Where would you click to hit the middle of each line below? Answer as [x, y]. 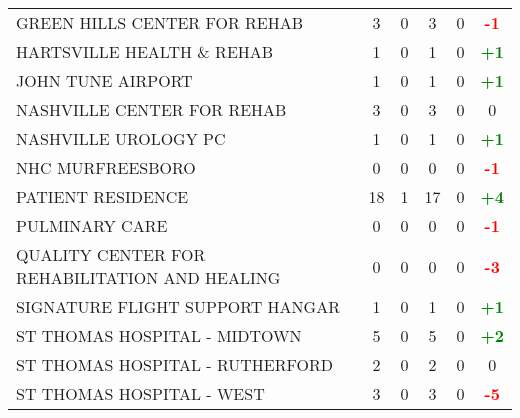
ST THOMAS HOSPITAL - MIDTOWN [159, 335]
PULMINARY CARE [92, 225]
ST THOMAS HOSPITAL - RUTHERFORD [174, 364]
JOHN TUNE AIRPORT [104, 80]
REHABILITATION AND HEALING [148, 277]
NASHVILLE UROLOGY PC [121, 138]
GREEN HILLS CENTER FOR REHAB [160, 22]
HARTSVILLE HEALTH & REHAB [145, 51]
